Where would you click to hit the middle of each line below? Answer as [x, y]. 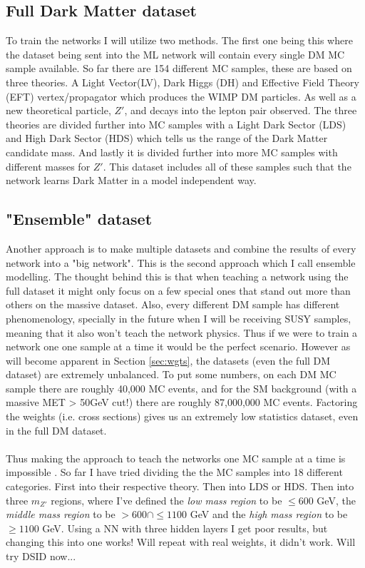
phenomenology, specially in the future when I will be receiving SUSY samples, [179, 318]
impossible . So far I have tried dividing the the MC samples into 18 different [174, 472]
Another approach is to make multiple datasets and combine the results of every [181, 248]
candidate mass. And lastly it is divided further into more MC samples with [172, 152]
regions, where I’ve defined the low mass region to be [166, 500]
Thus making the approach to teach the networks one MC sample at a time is [176, 458]
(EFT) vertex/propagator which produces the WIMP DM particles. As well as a [181, 96]
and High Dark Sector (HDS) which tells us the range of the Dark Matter [167, 138]
